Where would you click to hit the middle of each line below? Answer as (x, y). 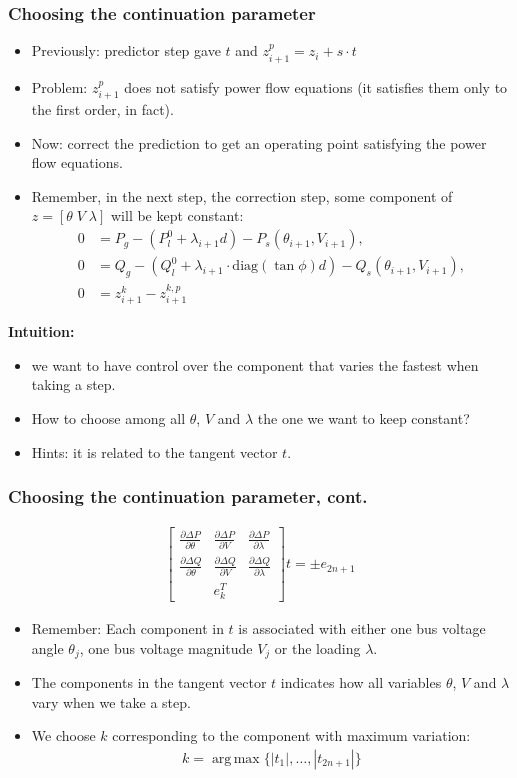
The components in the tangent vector (149, 682)
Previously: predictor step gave (126, 50)
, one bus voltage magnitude (166, 647)
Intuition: (41, 331)
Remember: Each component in (127, 628)
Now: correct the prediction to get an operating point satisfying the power (259, 142)
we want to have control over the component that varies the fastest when (255, 364)
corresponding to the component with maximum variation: (291, 735)
